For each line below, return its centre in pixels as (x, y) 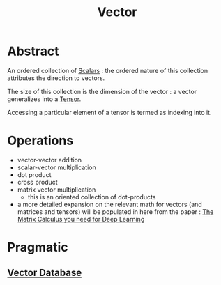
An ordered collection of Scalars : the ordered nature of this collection (107, 70)
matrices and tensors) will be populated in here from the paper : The (115, 211)
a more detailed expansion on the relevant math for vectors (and (109, 204)
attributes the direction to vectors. (56, 78)
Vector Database (45, 273)
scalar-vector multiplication (56, 167)
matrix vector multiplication (56, 190)
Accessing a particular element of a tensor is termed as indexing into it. (109, 112)
